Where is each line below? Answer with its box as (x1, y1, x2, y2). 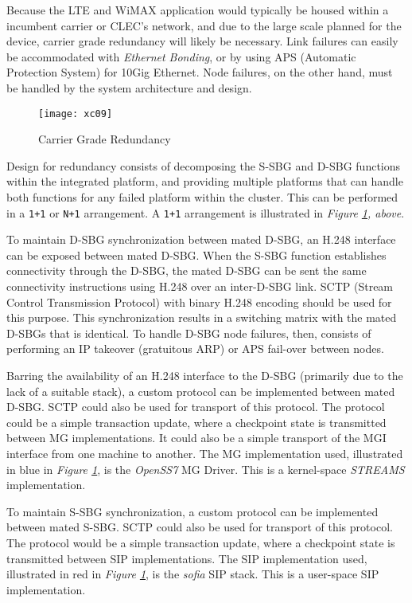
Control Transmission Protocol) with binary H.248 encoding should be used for (6, 293, 392, 310)
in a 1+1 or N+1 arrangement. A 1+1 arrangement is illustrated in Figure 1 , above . (6, 204, 405, 221)
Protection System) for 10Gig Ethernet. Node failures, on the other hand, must (6, 64, 393, 80)
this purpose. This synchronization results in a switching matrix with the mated (6, 309, 397, 326)
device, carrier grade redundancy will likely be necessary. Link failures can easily (6, 33, 398, 49)
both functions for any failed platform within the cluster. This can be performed (6, 189, 398, 205)
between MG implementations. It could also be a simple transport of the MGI (6, 429, 387, 446)
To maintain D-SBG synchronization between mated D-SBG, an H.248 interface (6, 231, 396, 248)
